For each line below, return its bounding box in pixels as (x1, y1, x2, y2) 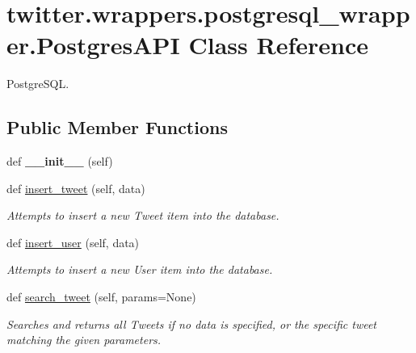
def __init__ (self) (6, 153, 113, 170)
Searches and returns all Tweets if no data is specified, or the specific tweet (6, 315, 377, 332)
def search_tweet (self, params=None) (6, 288, 196, 305)
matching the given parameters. (6, 331, 162, 348)
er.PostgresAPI (6, 28, 180, 61)
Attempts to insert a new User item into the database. (6, 261, 273, 278)
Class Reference (188, 28, 369, 61)
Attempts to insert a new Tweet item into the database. (6, 207, 279, 224)
